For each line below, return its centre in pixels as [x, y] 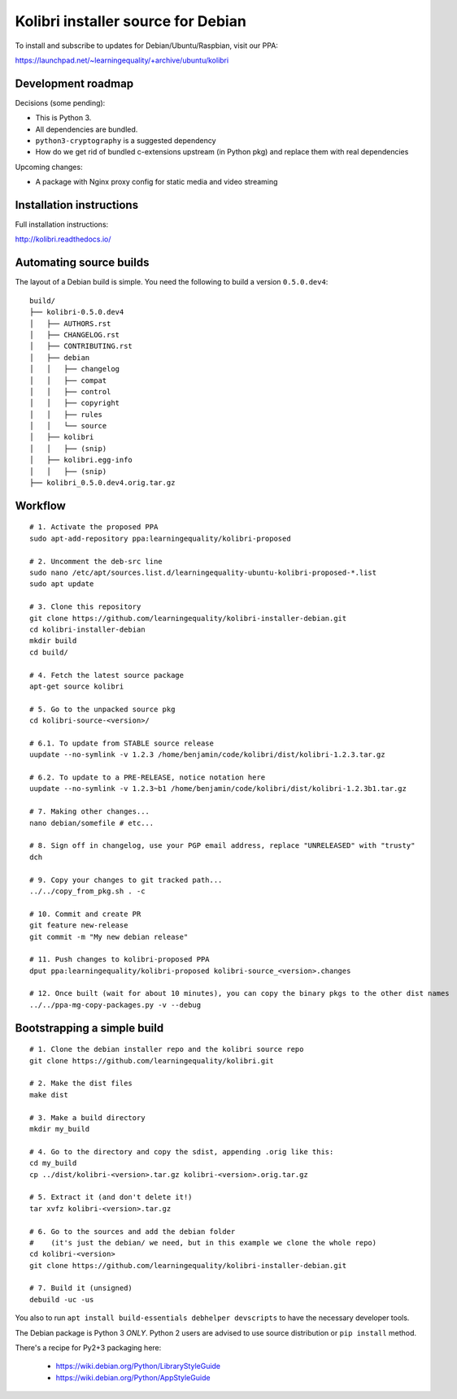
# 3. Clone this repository [85, 607]
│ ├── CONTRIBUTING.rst [81, 346]
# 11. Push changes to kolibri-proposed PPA [120, 960]
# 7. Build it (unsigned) [81, 1288]
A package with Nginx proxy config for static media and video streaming [157, 182]
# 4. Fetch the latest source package [107, 675]
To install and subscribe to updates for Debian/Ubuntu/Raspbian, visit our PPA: [146, 46]
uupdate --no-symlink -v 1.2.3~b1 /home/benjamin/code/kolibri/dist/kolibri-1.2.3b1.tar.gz [218, 789]
